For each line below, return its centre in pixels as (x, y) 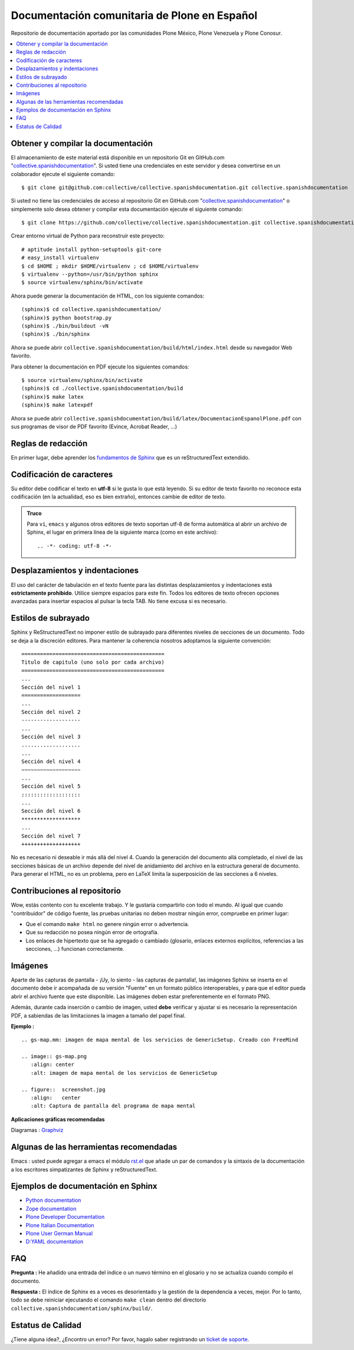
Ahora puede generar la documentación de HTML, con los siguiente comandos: (108, 296)
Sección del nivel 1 (51, 687)
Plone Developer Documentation (65, 1217)
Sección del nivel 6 (51, 811)
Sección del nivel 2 (51, 712)
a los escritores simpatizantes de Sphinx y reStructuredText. (84, 1169)
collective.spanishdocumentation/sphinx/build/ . (82, 1308)
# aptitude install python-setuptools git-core (91, 249)
